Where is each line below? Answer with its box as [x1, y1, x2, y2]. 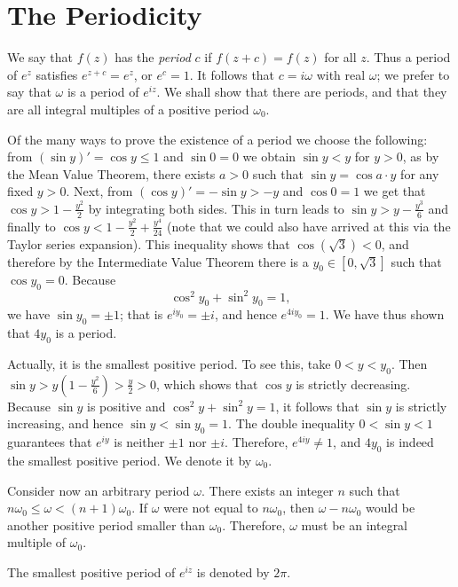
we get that [363, 182, 426, 200]
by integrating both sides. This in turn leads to [88, 199, 344, 217]
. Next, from [66, 182, 133, 200]
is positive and [87, 396, 166, 415]
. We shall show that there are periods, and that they [156, 82, 447, 101]
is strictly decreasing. [296, 374, 411, 393]
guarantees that [7, 433, 92, 451]
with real [316, 65, 366, 83]
